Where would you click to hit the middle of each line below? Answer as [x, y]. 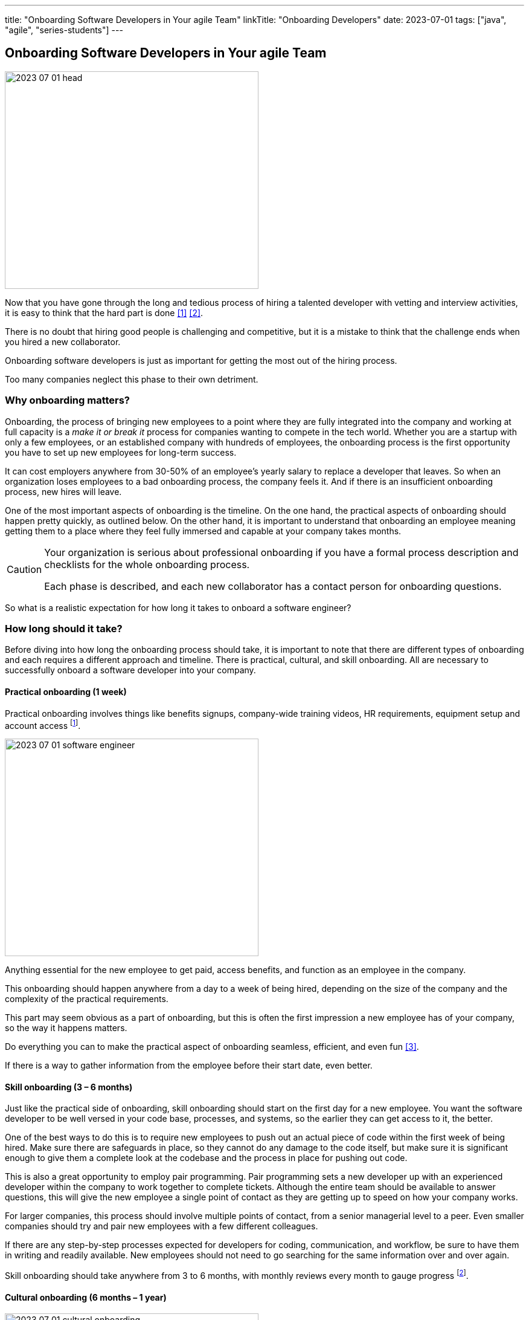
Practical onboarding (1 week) [66, 691]
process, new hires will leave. [63, 491]
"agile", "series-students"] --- [64, 30]
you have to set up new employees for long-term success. [121, 452]
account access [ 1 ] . [43, 724]
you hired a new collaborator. [63, 341]
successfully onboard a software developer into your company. [130, 670]
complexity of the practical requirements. [87, 999]
